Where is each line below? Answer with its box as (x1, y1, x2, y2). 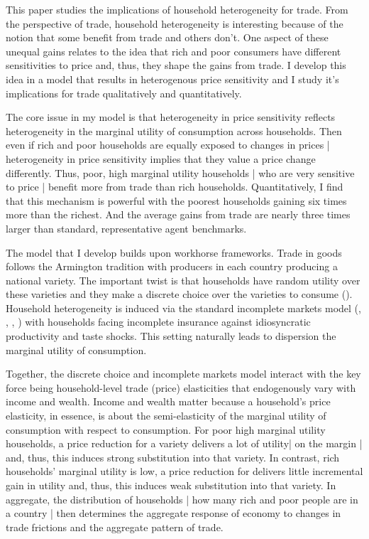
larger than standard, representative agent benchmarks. (6, 220, 247, 235)
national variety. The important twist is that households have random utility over (6, 272, 360, 287)
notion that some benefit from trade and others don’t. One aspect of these (6, 30, 329, 45)
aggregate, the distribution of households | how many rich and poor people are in (6, 491, 358, 506)
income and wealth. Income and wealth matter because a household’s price (6, 394, 331, 409)
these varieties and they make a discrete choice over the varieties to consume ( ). (6, 287, 353, 301)
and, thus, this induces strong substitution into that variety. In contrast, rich (6, 449, 340, 464)
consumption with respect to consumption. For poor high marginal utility (6, 422, 326, 437)
